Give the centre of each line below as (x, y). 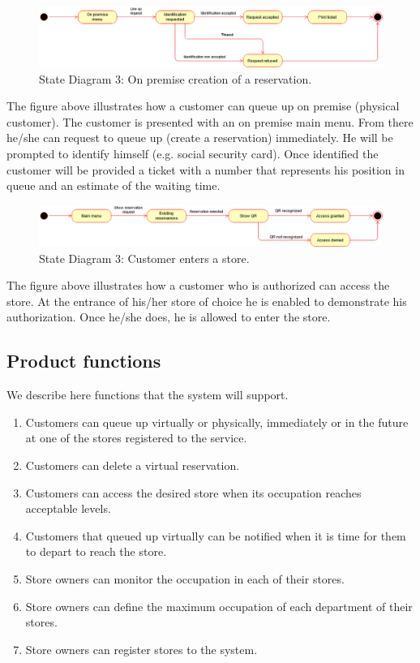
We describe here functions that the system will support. (148, 395)
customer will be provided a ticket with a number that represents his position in (206, 169)
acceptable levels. (68, 508)
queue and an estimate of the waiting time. (114, 185)
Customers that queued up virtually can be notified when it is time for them (216, 535)
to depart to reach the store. (96, 551)
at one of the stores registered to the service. (136, 438)
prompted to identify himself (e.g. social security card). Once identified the (193, 153)
